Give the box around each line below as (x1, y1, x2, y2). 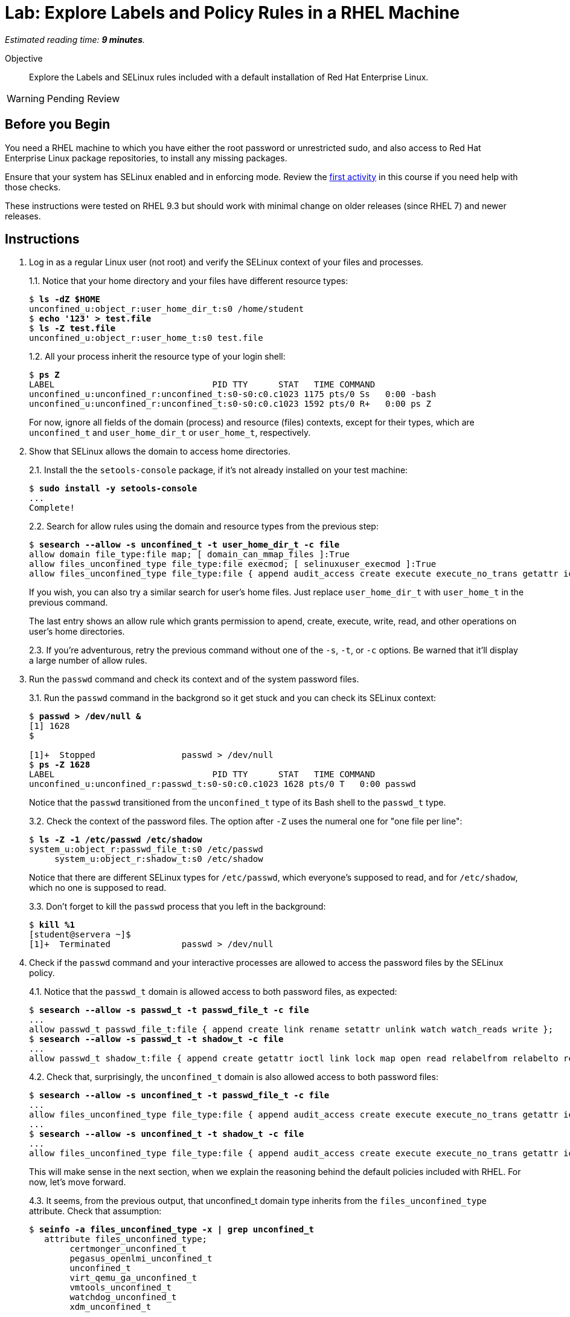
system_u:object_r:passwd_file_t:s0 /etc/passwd (29, 844, 263, 855)
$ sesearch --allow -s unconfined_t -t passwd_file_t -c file (29, 1090, 330, 1101)
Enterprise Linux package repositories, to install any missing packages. (5, 152, 287, 163)
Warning (7, 92, 45, 105)
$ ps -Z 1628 (29, 760, 91, 770)
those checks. (5, 181, 61, 192)
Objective (5, 53, 43, 63)
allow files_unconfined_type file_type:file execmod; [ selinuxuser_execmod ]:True (29, 559, 437, 569)
